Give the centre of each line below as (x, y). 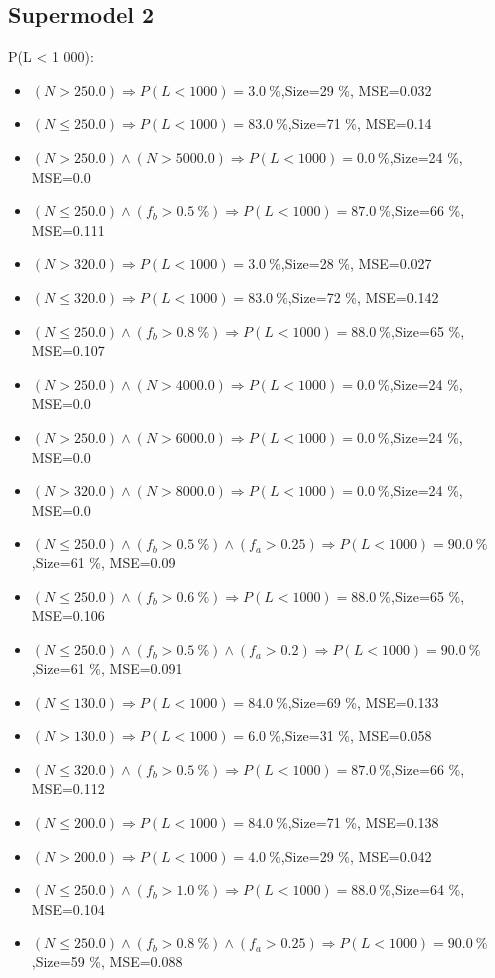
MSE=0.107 (68, 350)
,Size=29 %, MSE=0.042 (356, 855)
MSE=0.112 (68, 788)
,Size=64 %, (428, 889)
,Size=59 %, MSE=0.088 (107, 961)
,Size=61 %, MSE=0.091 (107, 668)
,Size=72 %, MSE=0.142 (363, 296)
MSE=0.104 (68, 908)
